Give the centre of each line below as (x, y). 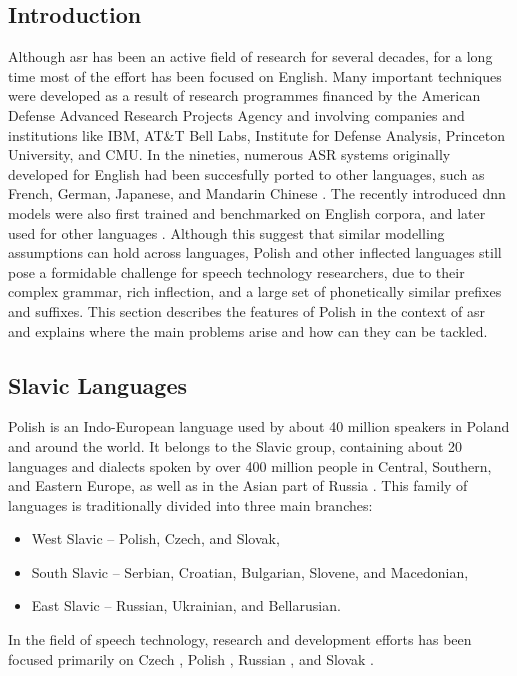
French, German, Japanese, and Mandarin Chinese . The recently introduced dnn (257, 193)
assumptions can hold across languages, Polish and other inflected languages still (255, 252)
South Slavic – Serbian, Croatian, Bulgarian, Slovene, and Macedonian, (250, 571)
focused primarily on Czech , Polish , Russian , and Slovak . (191, 658)
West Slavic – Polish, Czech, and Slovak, (155, 538)
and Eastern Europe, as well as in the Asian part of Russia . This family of (238, 485)
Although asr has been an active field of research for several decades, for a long (250, 56)
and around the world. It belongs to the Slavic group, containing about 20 (235, 445)
